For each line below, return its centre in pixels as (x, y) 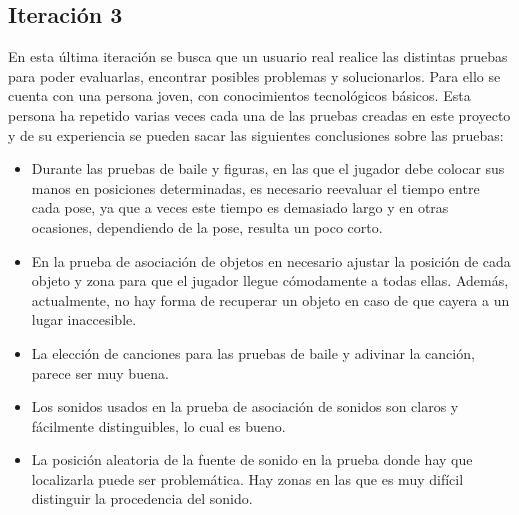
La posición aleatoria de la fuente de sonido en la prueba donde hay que (252, 459)
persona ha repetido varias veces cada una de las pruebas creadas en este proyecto (259, 114)
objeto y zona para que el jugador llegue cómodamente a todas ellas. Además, (270, 280)
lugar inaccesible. (84, 319)
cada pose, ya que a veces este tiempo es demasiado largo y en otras (240, 207)
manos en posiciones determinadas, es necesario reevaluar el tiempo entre (255, 187)
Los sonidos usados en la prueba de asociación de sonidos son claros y (245, 406)
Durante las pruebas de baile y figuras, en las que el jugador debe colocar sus (268, 168)
